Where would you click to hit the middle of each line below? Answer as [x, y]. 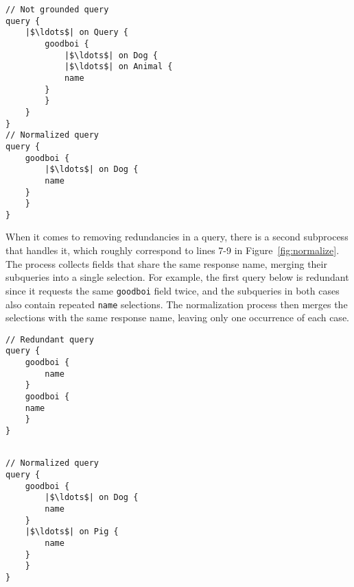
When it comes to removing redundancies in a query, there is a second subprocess [177, 237]
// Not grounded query [57, 10]
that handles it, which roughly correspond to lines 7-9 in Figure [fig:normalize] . [173, 250]
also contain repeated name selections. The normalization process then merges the [177, 304]
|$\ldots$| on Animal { [118, 67]
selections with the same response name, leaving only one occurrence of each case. [177, 317]
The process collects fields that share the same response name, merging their [166, 263]
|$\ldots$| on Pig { [72, 532]
